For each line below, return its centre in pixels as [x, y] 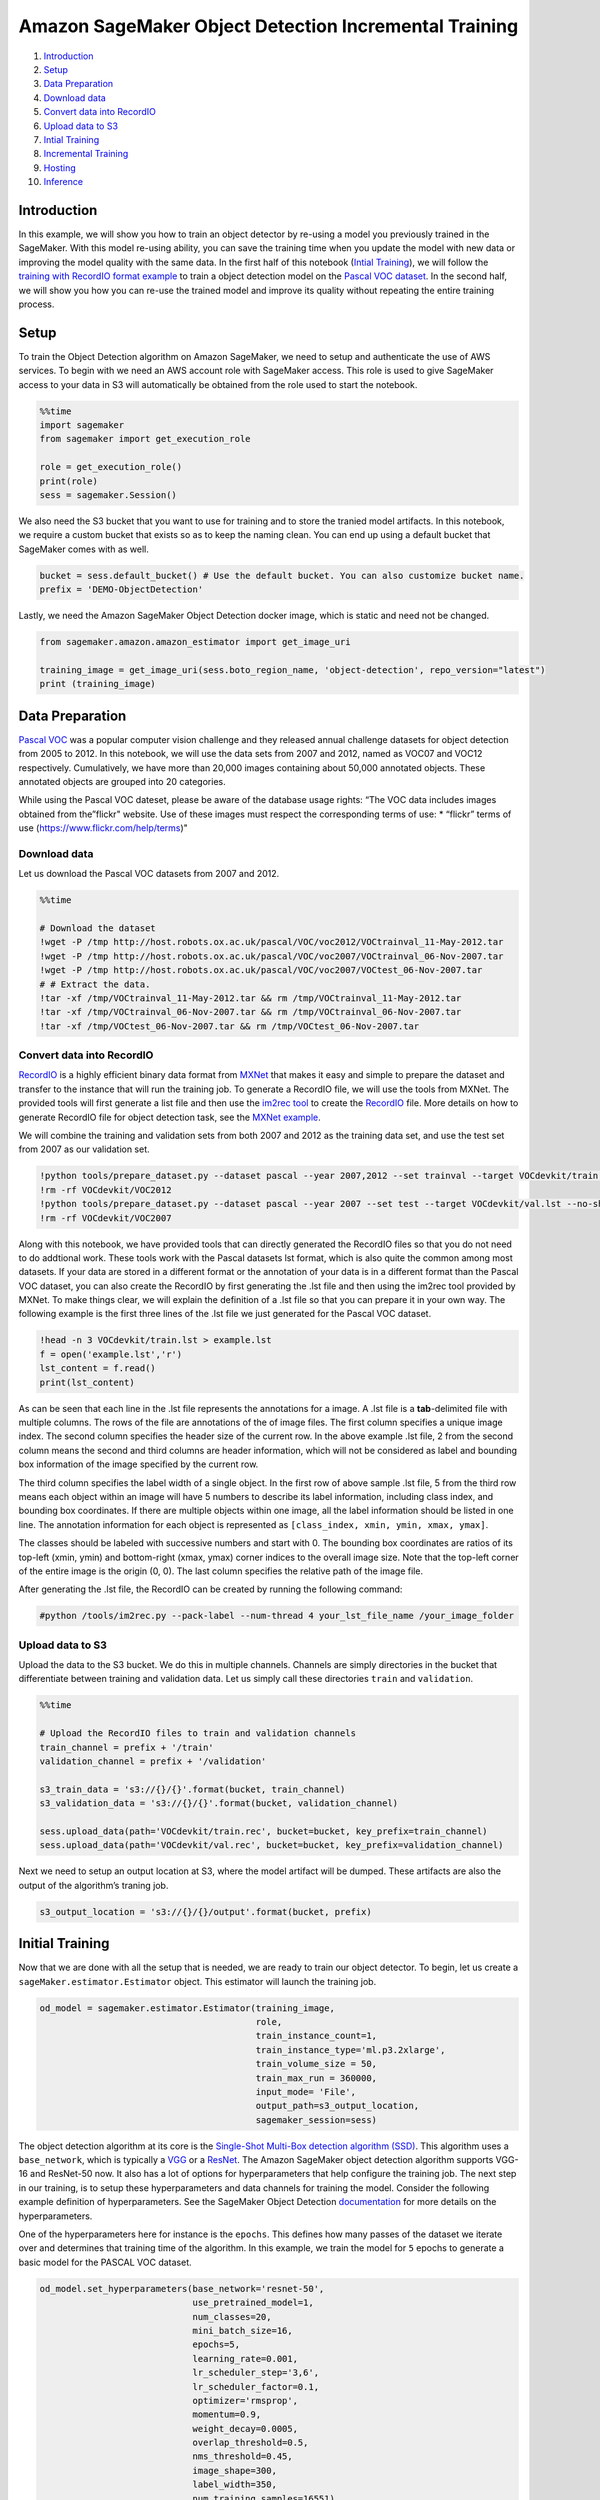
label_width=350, [234, 2484]
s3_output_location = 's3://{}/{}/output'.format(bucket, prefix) [205, 1911]
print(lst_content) [87, 1382]
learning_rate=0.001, [245, 2358]
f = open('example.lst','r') [111, 1354]
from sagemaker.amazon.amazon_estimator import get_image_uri [195, 642]
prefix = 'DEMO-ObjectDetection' [121, 589]
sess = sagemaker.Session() [108, 494]
